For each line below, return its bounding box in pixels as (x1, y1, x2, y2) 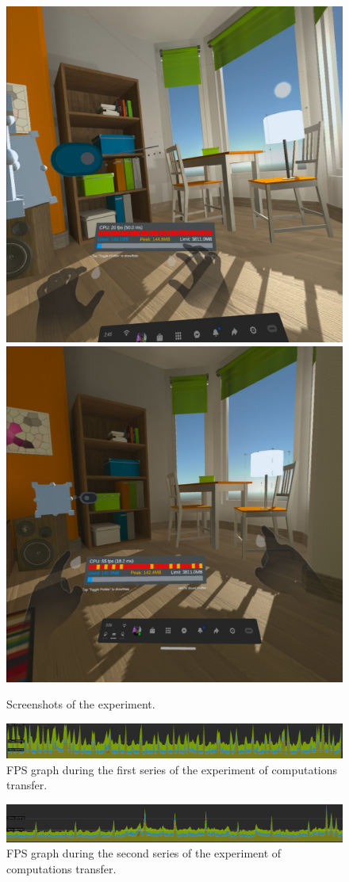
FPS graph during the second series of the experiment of (6, 845, 282, 861)
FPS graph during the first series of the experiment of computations (6, 761, 338, 777)
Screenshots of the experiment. (6, 696, 155, 712)
